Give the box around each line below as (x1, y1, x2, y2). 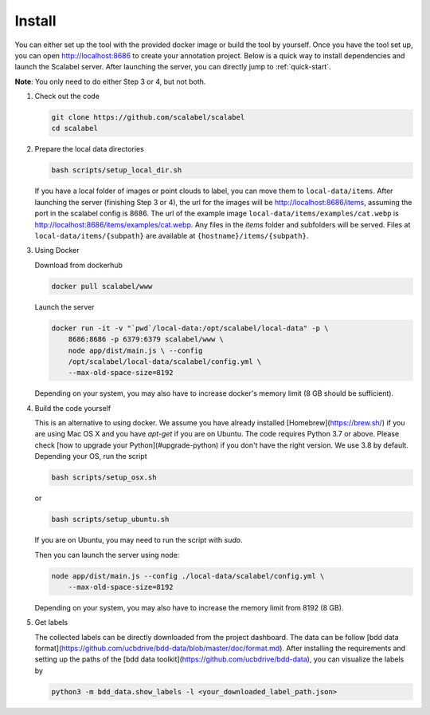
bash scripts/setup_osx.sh (51, 473, 157, 482)
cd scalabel (51, 124, 99, 133)
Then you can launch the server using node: (34, 550, 180, 559)
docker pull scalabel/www (51, 282, 153, 290)
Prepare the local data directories (34, 144, 145, 154)
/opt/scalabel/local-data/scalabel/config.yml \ (68, 357, 262, 366)
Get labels (34, 618, 68, 627)
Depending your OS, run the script (34, 452, 147, 461)
